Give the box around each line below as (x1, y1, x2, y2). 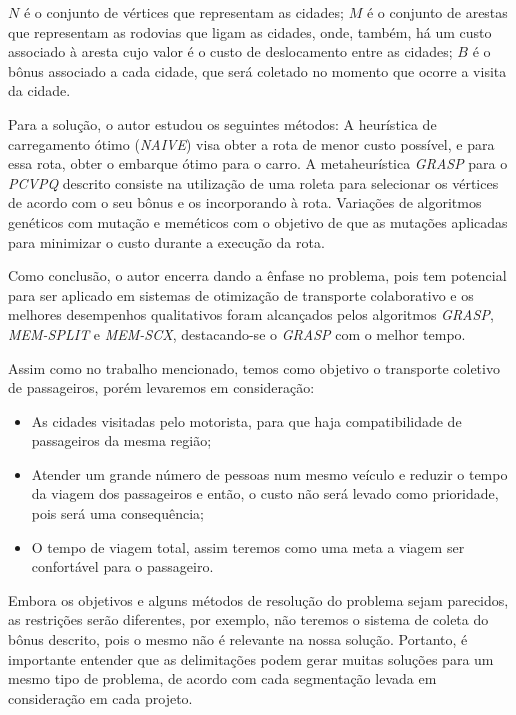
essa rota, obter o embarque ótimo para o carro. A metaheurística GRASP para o (8, 153, 508, 174)
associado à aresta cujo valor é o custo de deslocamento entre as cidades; (8, 41, 453, 62)
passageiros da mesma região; (31, 430, 212, 451)
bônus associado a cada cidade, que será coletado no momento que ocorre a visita (8, 60, 507, 81)
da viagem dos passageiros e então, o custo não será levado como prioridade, (31, 483, 499, 504)
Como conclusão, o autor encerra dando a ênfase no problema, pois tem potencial (8, 265, 507, 286)
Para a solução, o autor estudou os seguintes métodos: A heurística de (8, 113, 437, 134)
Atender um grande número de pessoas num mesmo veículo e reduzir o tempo (31, 463, 508, 484)
